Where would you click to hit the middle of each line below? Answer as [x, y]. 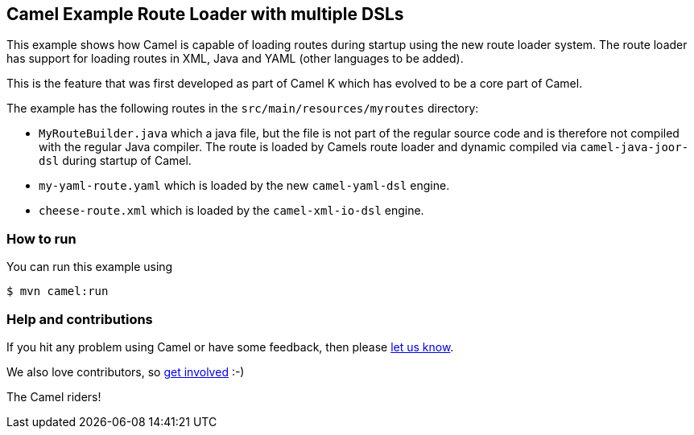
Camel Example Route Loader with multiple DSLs [205, 14]
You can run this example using [90, 267]
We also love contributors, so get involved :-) [126, 371]
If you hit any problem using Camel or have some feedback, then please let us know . [230, 347]
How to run [41, 238]
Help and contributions [80, 319]
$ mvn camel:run [58, 291]
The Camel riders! [54, 396]
